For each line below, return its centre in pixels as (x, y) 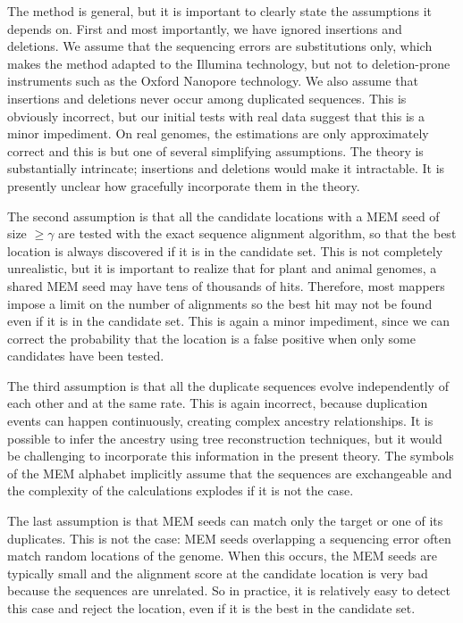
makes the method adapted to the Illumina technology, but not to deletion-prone (229, 63)
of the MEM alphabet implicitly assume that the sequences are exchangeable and (230, 473)
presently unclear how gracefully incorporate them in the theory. (184, 185)
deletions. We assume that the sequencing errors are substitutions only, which (220, 46)
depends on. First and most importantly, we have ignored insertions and (205, 28)
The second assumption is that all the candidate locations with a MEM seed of (223, 216)
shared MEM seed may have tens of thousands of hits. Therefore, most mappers (226, 285)
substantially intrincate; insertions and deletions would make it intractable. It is (226, 168)
